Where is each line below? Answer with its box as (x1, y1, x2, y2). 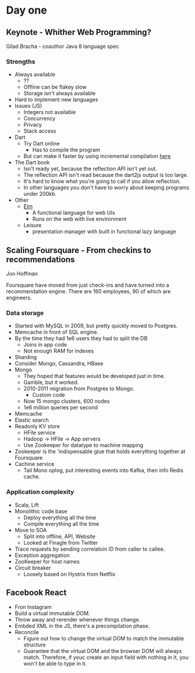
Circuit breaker (14, 564, 51, 571)
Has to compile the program (32, 146, 100, 154)
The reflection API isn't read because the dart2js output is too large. (23, 172, 189, 179)
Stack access (23, 128, 57, 135)
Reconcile (14, 628, 39, 636)
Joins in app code (23, 341, 67, 348)
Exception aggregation (14, 551, 70, 559)
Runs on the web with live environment (32, 215, 127, 222)
